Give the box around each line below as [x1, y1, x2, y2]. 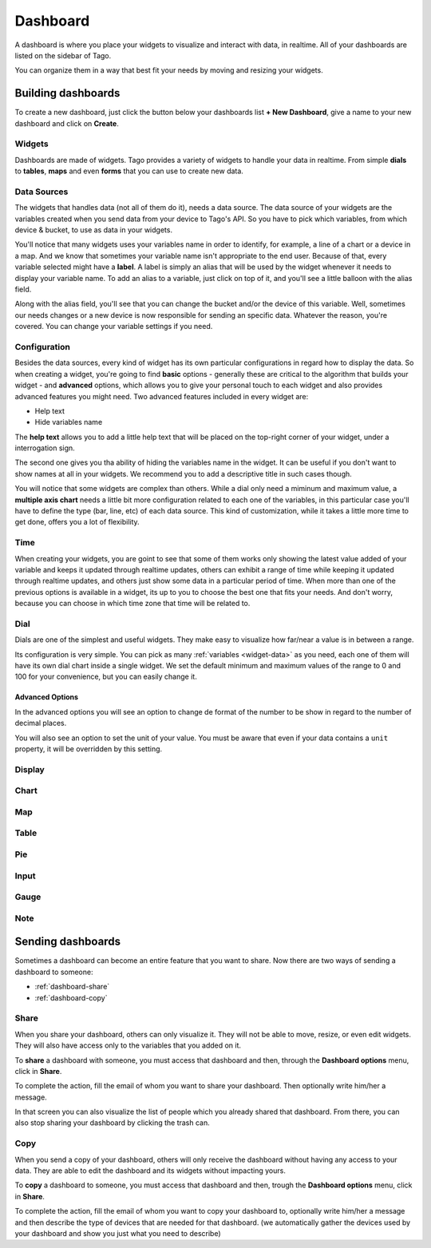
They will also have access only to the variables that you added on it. [14, 1040, 242, 1050]
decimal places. [14, 719, 67, 728]
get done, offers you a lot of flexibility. [14, 517, 140, 527]
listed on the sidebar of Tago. [14, 50, 112, 60]
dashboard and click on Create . [14, 118, 119, 128]
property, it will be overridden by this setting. [14, 744, 163, 754]
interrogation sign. [14, 443, 75, 453]
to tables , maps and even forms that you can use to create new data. [14, 166, 243, 176]
